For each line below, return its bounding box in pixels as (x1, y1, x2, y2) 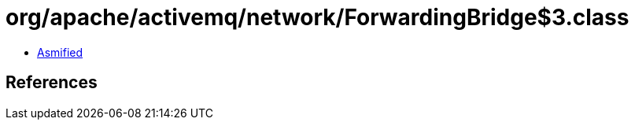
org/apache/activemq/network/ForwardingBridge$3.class (6, 4, 629, 31)
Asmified (37, 45, 83, 59)
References (6, 72, 98, 93)
